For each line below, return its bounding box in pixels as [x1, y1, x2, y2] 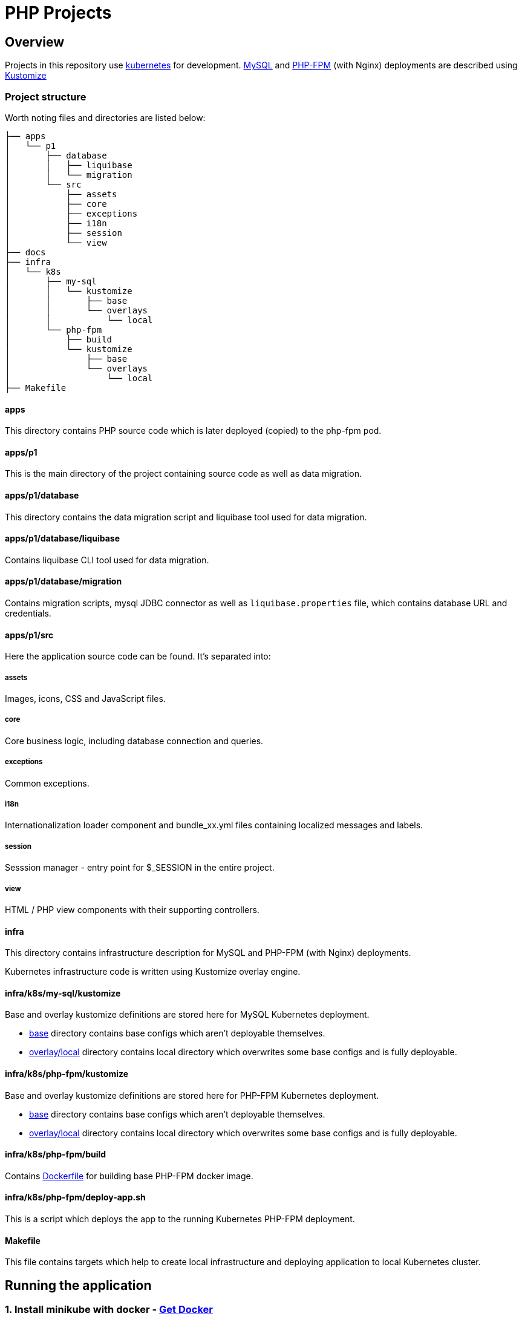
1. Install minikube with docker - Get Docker [5, 1303, 213, 1316]
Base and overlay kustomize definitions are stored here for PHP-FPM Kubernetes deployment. [5, 1090, 379, 1101]
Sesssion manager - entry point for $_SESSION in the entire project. [5, 862, 275, 873]
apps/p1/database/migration [5, 576, 122, 587]
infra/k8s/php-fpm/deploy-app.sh [5, 1192, 146, 1203]
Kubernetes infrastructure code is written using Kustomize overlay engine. [5, 966, 301, 977]
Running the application [5, 1277, 152, 1293]
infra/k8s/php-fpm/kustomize [5, 1068, 129, 1079]
